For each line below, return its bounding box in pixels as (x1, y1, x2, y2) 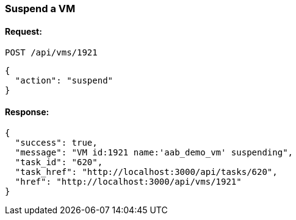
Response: (5, 106, 49, 117)
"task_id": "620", (15, 157, 103, 168)
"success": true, (15, 138, 98, 148)
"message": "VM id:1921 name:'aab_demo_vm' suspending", (15, 147, 294, 158)
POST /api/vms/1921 (5, 48, 98, 58)
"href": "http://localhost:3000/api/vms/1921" (15, 177, 242, 187)
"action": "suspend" (15, 76, 114, 86)
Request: (5, 26, 42, 37)
